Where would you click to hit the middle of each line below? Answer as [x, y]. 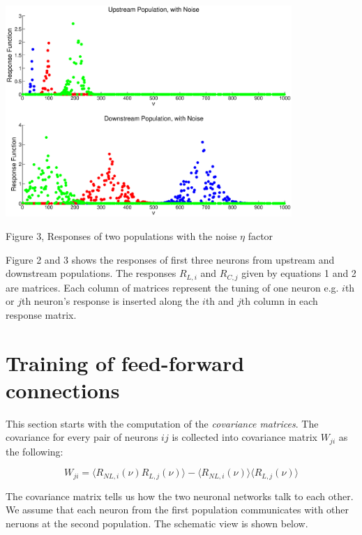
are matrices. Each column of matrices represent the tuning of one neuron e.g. [172, 287]
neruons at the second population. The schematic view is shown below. [157, 523]
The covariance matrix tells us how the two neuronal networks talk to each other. [180, 496]
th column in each [279, 301]
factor [261, 235]
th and [220, 301]
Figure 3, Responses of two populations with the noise [121, 235]
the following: [35, 451]
